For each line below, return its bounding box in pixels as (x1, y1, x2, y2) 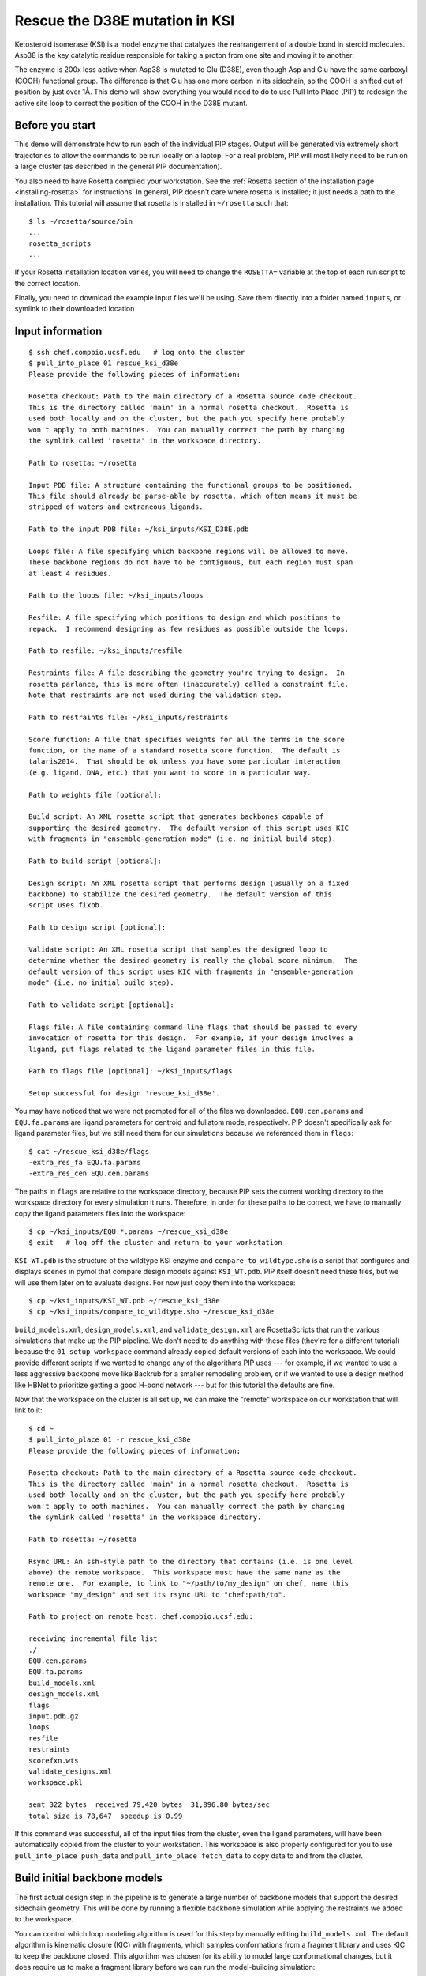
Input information (14, 325, 103, 338)
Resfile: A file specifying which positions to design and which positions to (28, 613, 341, 622)
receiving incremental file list (28, 1635, 158, 1643)
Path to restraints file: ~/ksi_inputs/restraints (28, 712, 229, 722)
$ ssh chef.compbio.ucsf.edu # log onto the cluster (28, 348, 245, 356)
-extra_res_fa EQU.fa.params (28, 1158, 141, 1167)
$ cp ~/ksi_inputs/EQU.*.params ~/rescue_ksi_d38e (28, 1227, 229, 1236)
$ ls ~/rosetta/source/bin (28, 217, 133, 225)
